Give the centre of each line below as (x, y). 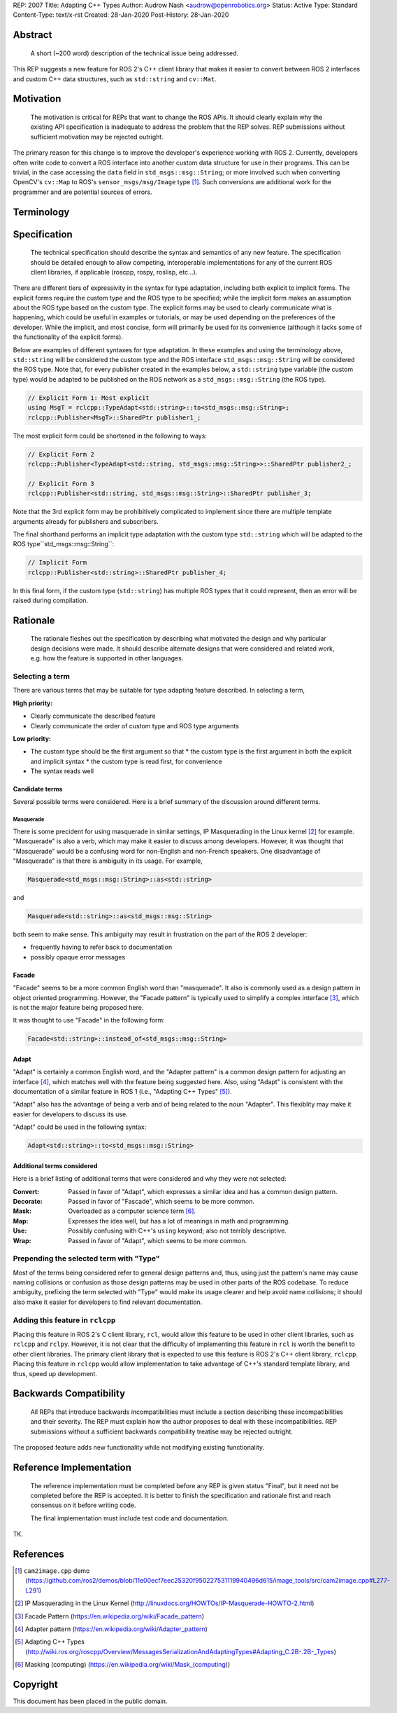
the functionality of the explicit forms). (68, 337)
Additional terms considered (55, 1165)
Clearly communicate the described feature (93, 716)
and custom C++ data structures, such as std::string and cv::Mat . (115, 79)
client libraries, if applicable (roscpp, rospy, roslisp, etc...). (114, 272)
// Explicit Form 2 (61, 454)
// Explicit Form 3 (61, 484)
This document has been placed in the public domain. (90, 1701)
